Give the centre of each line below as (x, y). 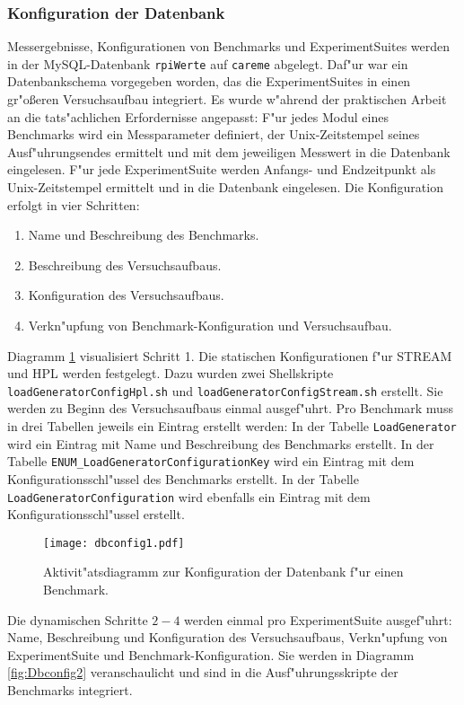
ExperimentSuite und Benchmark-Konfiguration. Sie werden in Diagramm (211, 654)
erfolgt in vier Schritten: (74, 204)
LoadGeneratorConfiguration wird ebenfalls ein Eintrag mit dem (189, 496)
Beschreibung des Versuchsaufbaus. (125, 264)
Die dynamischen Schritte (78, 619)
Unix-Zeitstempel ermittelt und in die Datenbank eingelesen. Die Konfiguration (225, 187)
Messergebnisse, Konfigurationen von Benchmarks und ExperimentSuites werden (229, 46)
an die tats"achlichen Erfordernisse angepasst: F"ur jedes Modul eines (198, 116)
